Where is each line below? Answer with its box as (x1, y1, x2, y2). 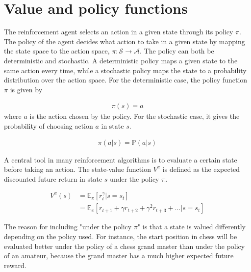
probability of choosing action (4, 120, 93, 131)
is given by (10, 84, 43, 94)
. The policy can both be (140, 46, 214, 56)
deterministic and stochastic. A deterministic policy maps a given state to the (4, 55, 238, 65)
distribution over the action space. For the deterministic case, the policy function (4, 75, 248, 85)
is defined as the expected (162, 164, 240, 174)
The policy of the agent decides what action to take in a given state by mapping (4, 36, 245, 46)
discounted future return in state (4, 173, 102, 184)
